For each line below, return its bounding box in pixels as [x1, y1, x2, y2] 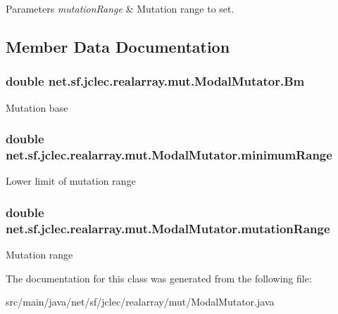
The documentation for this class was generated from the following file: [6, 270, 312, 285]
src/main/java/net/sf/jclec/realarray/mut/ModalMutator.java [6, 294, 275, 309]
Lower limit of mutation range [6, 174, 136, 188]
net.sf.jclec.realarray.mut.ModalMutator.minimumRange [6, 146, 332, 164]
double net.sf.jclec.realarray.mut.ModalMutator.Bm [6, 72, 305, 90]
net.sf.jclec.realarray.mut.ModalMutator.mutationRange [6, 219, 330, 237]
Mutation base [6, 100, 68, 115]
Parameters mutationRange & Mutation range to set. [6, 1, 234, 15]
